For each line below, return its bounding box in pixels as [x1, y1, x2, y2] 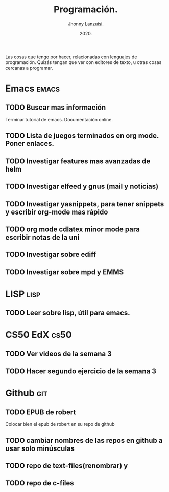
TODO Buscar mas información [5, 103, 106, 112]
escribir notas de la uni [5, 233, 80, 242]
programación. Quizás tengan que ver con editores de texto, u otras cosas [5, 59, 162, 65]
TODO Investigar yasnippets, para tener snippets [5, 200, 164, 208]
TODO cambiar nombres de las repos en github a [5, 436, 163, 445]
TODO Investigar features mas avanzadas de [5, 157, 151, 165]
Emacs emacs [5, 83, 60, 94]
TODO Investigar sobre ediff [5, 250, 96, 259]
